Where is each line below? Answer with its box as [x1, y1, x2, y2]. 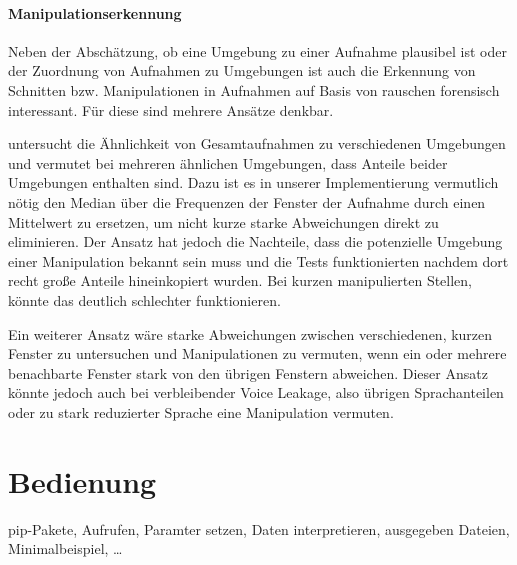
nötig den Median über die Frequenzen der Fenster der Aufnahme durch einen [8, 191, 486, 212]
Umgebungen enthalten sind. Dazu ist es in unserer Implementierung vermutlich [8, 172, 499, 193]
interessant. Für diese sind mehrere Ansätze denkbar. [8, 99, 334, 120]
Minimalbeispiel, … [8, 538, 123, 559]
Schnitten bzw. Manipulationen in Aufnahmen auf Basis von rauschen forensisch [8, 79, 500, 100]
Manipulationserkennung [8, 2, 182, 23]
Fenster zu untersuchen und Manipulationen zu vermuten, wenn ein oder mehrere [8, 343, 507, 364]
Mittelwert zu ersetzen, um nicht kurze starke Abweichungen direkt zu [8, 211, 439, 232]
